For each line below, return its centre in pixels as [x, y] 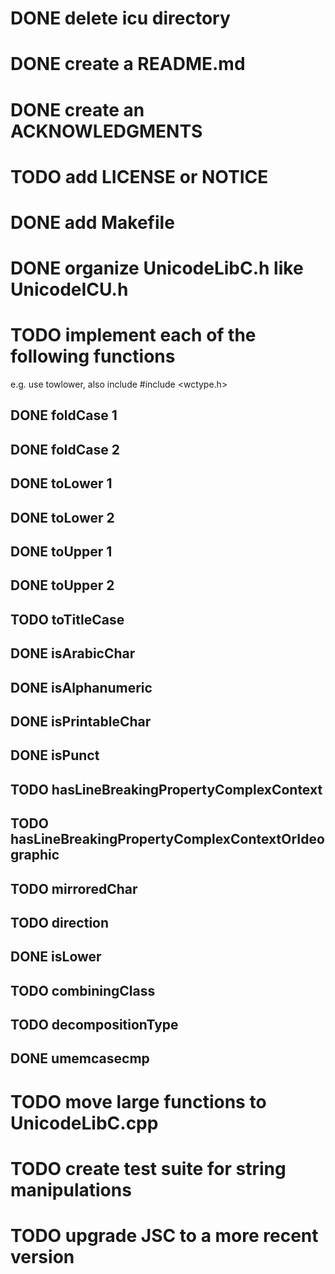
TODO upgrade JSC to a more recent [164, 1236]
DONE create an [77, 109]
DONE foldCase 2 [65, 449]
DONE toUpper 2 [62, 585]
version [42, 1257]
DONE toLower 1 [61, 483]
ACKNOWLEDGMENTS [106, 131]
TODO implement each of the [133, 335]
